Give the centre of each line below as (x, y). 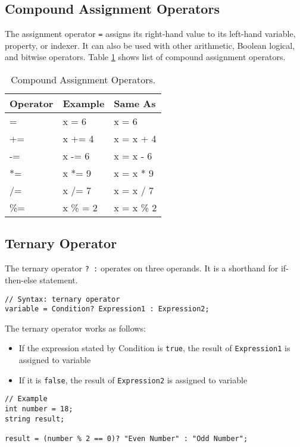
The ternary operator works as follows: (75, 328)
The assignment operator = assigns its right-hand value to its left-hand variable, (150, 34)
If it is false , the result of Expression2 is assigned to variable (133, 379)
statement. (59, 279)
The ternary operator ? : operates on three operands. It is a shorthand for (142, 268)
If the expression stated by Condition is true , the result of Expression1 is (154, 348)
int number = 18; (39, 409)
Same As (135, 104)
